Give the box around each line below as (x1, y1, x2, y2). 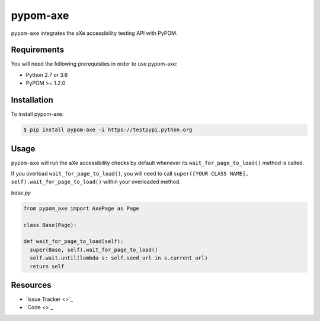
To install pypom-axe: (11, 111, 64, 118)
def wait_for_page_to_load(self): (23, 238, 124, 245)
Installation (11, 95, 53, 105)
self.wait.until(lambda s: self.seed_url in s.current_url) (30, 255, 208, 261)
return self (30, 263, 65, 270)
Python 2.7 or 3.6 (25, 71, 68, 78)
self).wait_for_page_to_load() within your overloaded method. (11, 178, 181, 186)
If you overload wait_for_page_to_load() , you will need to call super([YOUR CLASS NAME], (11, 170, 249, 177)
